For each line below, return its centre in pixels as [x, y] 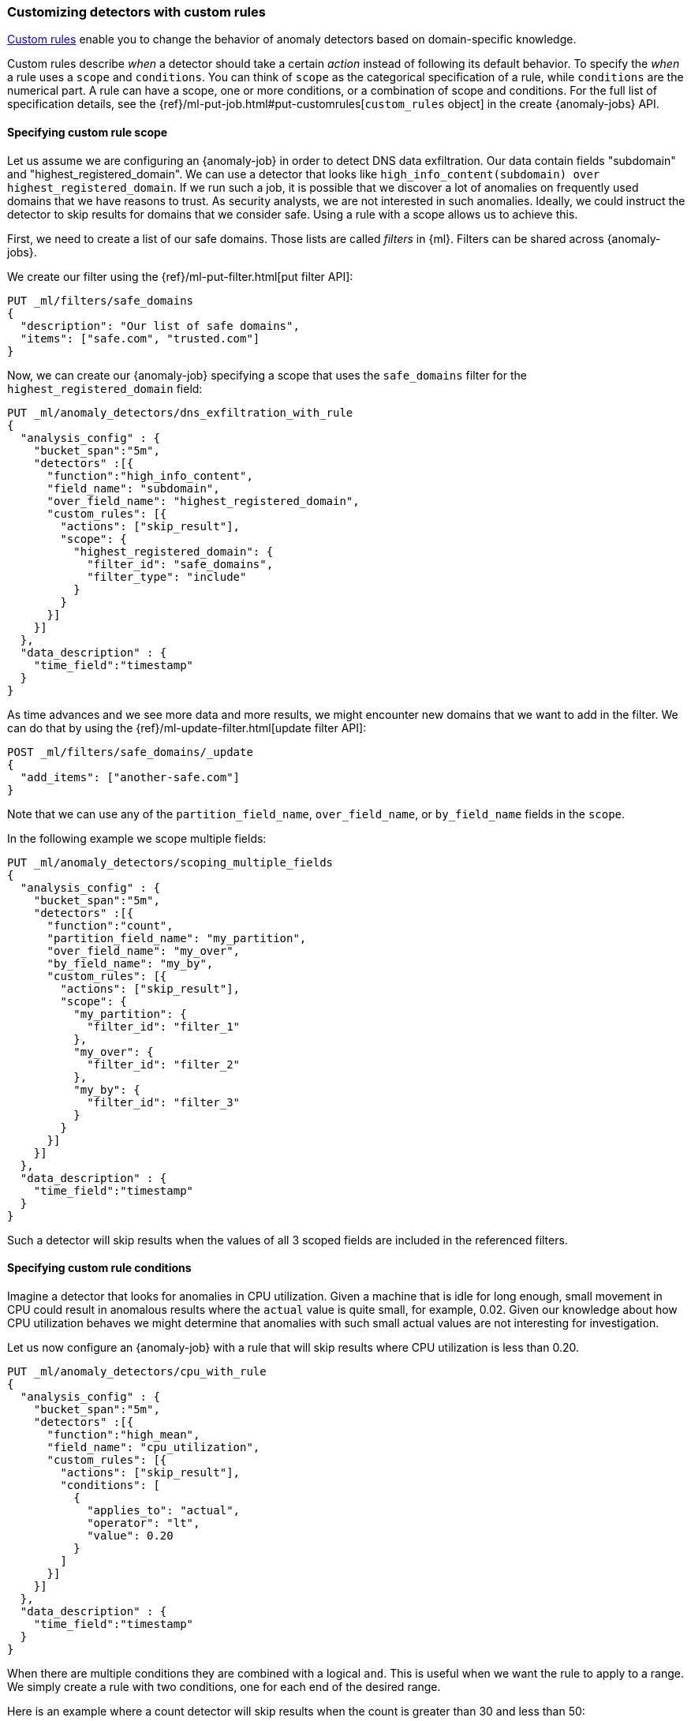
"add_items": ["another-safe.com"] [130, 777]
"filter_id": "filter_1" [164, 1026]
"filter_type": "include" [167, 576]
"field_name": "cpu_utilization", [153, 1447]
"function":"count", [110, 925]
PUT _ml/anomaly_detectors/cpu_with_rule [137, 1371]
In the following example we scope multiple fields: [137, 838]
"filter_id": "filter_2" [164, 1064]
